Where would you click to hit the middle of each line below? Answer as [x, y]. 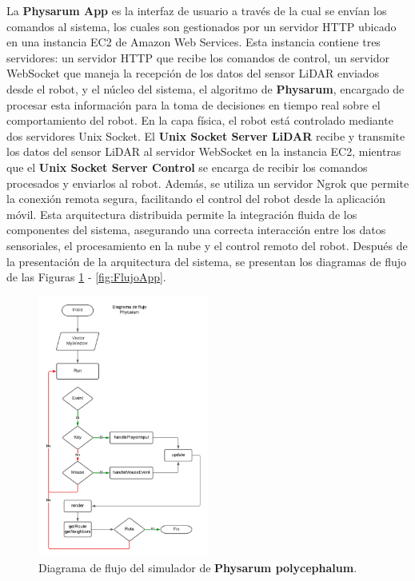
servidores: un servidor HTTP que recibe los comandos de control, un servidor [198, 57]
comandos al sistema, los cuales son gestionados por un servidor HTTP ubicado [202, 26]
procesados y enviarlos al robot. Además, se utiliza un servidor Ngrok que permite [208, 183]
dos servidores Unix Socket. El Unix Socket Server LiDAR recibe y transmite [206, 135]
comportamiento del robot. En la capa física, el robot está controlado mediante [200, 120]
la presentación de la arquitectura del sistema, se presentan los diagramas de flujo [207, 261]
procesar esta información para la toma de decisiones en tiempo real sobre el [194, 104]
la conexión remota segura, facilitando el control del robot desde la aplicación [196, 199]
